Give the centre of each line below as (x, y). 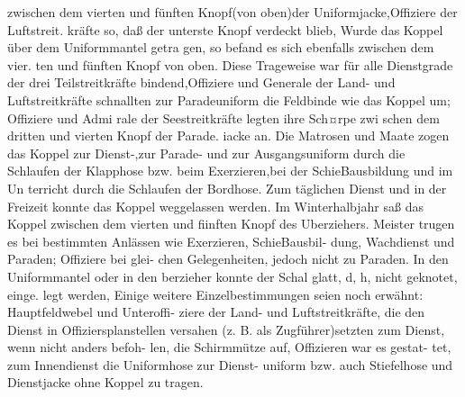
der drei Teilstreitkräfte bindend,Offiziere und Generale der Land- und (201, 82)
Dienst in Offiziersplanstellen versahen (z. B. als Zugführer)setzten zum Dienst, (226, 329)
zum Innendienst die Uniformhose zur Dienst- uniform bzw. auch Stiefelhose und (230, 364)
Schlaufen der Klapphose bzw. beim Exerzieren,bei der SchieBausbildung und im (230, 171)
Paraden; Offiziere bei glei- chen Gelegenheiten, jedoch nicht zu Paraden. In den (228, 259)
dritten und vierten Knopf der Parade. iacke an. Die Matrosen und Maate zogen (228, 135)
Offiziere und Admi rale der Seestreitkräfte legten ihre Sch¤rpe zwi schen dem (223, 117)
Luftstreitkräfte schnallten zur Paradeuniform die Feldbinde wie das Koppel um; (229, 99)
